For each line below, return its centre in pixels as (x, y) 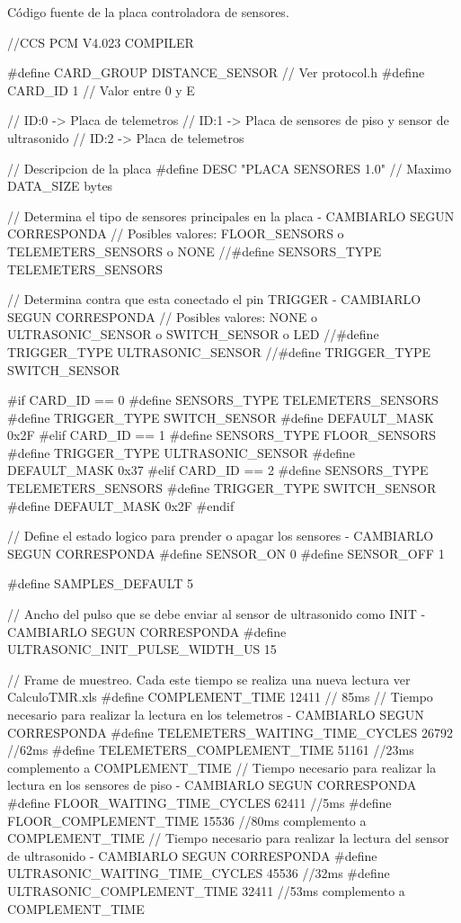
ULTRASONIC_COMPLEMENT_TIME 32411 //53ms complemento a (206, 890)
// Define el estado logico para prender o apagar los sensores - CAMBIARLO (221, 536)
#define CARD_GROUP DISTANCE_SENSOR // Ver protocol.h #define (216, 72)
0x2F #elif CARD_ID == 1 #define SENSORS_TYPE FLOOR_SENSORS (222, 435)
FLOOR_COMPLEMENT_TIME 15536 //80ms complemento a (187, 820)
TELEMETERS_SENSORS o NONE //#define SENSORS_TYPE (195, 251)
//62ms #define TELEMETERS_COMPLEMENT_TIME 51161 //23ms (211, 750)
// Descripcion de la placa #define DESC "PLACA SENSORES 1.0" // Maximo (229, 168)
